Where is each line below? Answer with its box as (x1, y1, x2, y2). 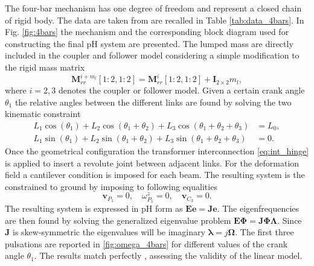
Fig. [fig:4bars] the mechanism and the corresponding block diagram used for (5, 25, 289, 38)
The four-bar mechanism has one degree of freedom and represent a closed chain (5, 2, 302, 14)
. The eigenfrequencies (217, 201, 300, 214)
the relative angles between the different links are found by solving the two (14, 95, 292, 108)
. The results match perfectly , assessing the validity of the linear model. (34, 249, 303, 262)
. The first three (235, 226, 294, 238)
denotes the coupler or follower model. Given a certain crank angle (58, 84, 305, 97)
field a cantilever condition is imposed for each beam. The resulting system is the (5, 168, 305, 181)
